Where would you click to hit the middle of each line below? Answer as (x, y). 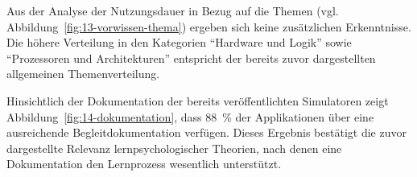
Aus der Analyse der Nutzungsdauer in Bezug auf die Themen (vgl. (173, 10)
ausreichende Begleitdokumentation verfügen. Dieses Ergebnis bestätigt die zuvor (206, 132)
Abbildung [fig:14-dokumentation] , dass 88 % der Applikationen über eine (190, 116)
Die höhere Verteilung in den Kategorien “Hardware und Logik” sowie (179, 42)
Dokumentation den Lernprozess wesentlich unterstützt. (144, 164)
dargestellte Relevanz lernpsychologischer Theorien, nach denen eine (174, 148)
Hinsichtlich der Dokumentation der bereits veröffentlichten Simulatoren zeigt (198, 100)
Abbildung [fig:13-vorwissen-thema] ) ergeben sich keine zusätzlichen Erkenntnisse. (209, 26)
